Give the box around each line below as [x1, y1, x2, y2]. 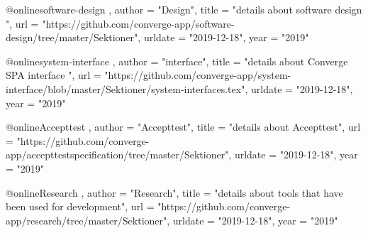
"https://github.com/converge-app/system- [104, 67, 291, 82]
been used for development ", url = [6, 199, 155, 214]
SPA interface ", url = [6, 67, 101, 82]
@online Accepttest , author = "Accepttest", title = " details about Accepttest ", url [6, 119, 361, 134]
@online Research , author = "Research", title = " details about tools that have [6, 185, 343, 200]
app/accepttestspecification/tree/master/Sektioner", [6, 147, 232, 162]
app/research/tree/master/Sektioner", [6, 212, 170, 227]
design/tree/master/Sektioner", [6, 30, 141, 45]
